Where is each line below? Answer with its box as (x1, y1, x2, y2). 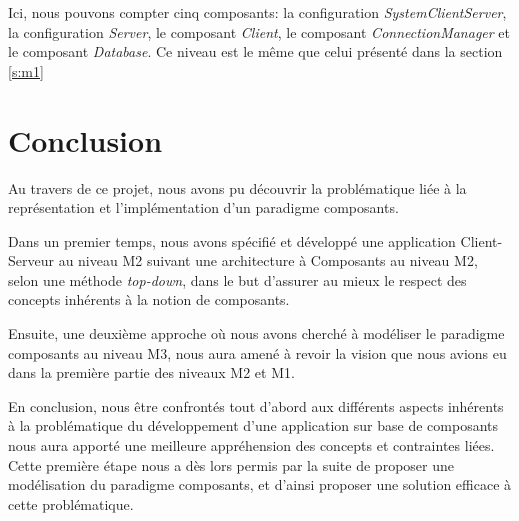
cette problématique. (8, 493, 134, 514)
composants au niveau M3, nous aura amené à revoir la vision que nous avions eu (8, 342, 507, 363)
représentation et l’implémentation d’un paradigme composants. (8, 197, 399, 218)
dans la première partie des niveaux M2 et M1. (8, 362, 295, 383)
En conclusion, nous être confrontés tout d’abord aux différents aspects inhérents (8, 395, 504, 416)
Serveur (8, 250, 54, 271)
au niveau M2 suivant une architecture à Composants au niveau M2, (58, 250, 478, 271)
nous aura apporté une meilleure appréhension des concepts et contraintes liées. (8, 435, 495, 456)
